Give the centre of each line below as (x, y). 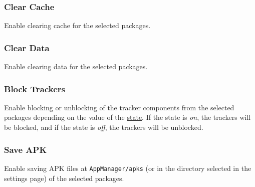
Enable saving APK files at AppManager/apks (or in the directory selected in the (128, 168)
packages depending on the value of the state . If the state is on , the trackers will (127, 117)
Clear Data (27, 47)
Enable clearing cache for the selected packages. (77, 25)
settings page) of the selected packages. (64, 178)
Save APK (26, 149)
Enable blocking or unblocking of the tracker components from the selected (119, 107)
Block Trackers (35, 88)
